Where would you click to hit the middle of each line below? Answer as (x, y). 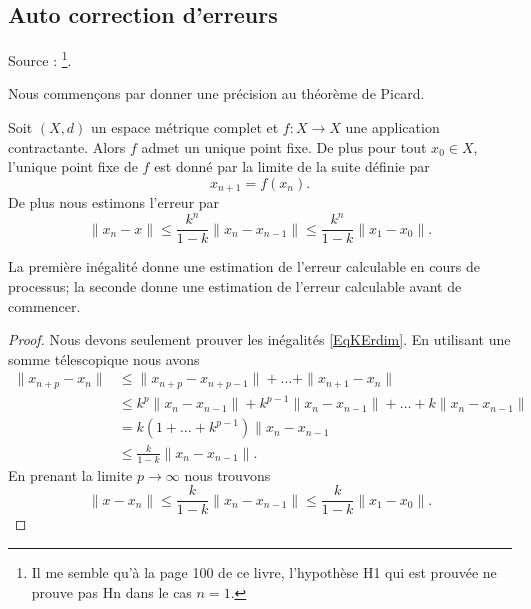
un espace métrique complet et (185, 127)
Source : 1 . (40, 58)
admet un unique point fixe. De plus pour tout (284, 146)
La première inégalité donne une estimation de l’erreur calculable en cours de (244, 266)
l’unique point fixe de (73, 166)
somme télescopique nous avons (104, 358)
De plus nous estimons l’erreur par (114, 202)
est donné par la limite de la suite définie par (292, 166)
